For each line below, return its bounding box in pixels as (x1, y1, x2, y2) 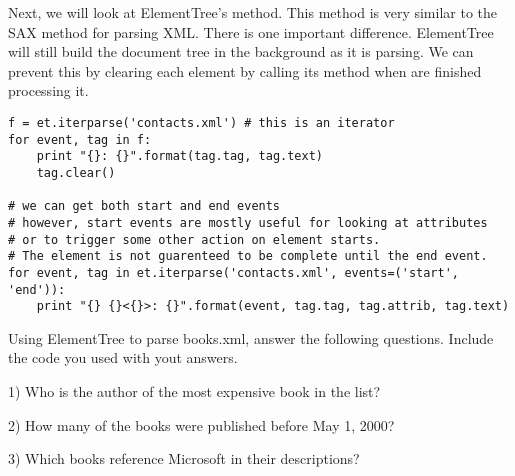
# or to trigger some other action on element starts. (8, 232, 381, 247)
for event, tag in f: (8, 132, 152, 147)
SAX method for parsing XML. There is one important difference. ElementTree (8, 21, 494, 42)
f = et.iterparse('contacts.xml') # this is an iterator (8, 115, 395, 130)
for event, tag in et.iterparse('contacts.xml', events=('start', (8, 265, 460, 280)
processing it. (8, 80, 89, 101)
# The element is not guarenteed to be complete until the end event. (8, 249, 488, 264)
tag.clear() (36, 165, 116, 180)
